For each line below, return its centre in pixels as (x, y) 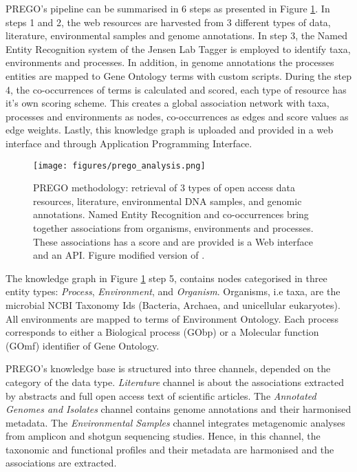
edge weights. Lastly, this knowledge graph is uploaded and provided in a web (170, 130)
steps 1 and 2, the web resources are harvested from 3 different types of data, (168, 22)
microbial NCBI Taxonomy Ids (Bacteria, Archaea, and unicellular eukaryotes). (173, 304)
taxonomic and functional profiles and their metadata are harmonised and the (170, 449)
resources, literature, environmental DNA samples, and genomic (167, 201)
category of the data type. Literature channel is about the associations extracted (175, 382)
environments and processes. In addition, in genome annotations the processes (170, 62)
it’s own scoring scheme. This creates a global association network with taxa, (167, 103)
